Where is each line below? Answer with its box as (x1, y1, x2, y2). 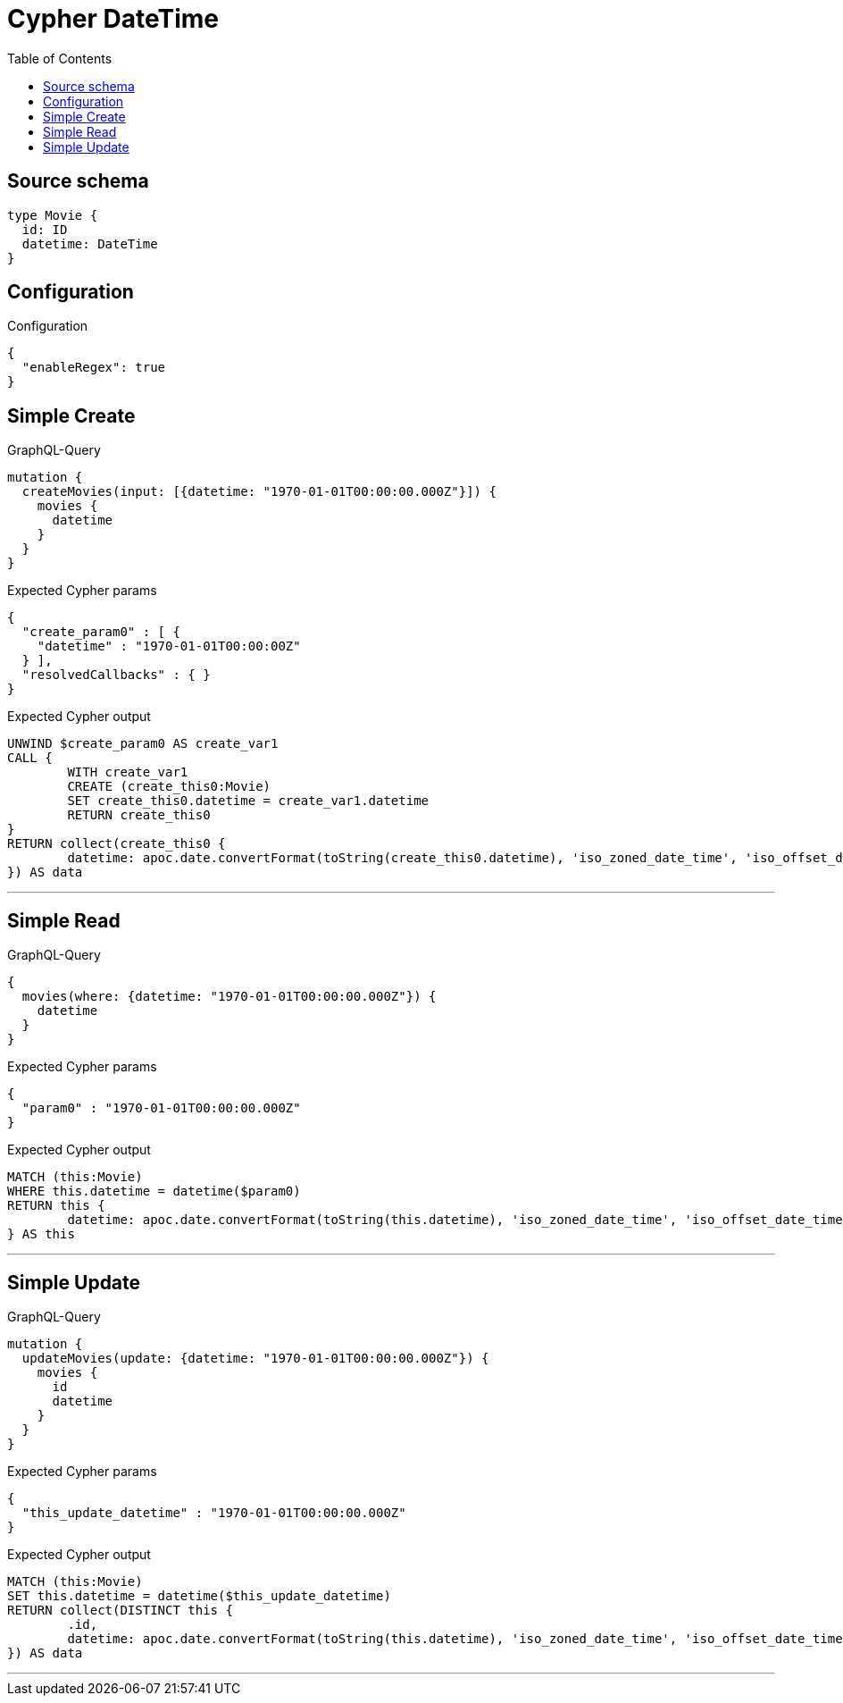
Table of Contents (7, 50, 113, 66)
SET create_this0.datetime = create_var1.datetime (67, 793, 430, 809)
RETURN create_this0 (67, 808, 211, 823)
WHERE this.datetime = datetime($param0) (7, 1184, 301, 1199)
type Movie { (7, 207, 98, 222)
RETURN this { (7, 1198, 105, 1213)
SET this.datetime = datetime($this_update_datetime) (7, 1588, 391, 1603)
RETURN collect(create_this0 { (7, 836, 226, 851)
